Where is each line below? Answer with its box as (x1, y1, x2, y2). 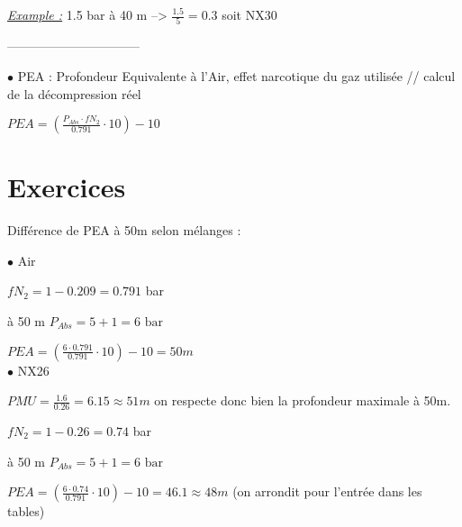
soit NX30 (222, 5, 277, 23)
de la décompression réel (7, 84, 141, 103)
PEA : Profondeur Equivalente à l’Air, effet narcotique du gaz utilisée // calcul (17, 66, 456, 85)
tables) (7, 502, 45, 521)
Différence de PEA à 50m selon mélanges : (7, 221, 241, 240)
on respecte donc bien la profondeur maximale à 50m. (154, 391, 451, 410)
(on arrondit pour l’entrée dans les (232, 482, 422, 501)
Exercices (7, 168, 126, 205)
